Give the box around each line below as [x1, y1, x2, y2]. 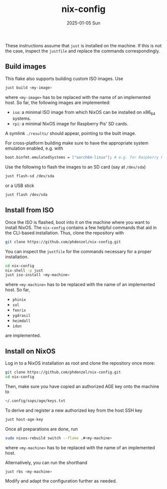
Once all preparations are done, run [5, 426, 78, 432]
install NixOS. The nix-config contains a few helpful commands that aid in [5, 224, 157, 230]
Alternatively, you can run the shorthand [5, 459, 88, 466]
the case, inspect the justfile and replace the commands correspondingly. [5, 48, 160, 54]
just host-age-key [5, 417, 43, 422]
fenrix [12, 308, 26, 313]
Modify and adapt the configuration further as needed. [5, 478, 117, 484]
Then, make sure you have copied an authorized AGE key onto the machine [5, 383, 160, 389]
